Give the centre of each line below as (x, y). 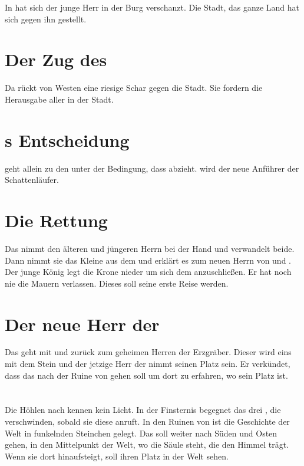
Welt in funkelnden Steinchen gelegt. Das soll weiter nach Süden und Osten (141, 433)
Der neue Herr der (82, 324)
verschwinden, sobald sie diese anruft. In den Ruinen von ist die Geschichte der (147, 421)
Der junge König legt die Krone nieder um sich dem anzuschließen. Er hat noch (148, 272)
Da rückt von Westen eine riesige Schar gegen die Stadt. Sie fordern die (134, 88)
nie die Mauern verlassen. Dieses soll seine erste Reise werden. (117, 283)
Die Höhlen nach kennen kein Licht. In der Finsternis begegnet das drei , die (143, 410)
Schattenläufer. (32, 180)
